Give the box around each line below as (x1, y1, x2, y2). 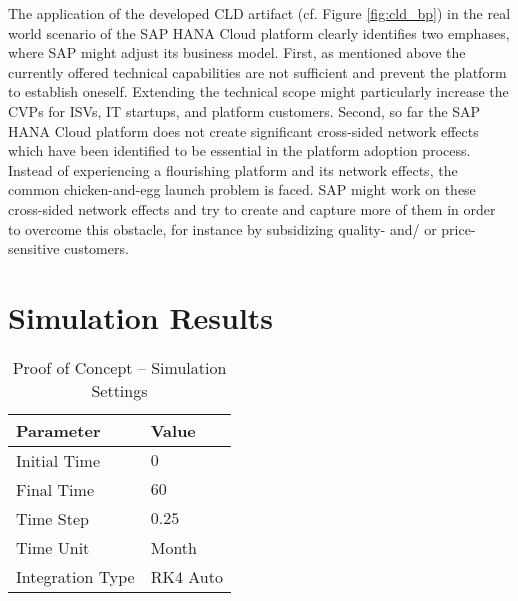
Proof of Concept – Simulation (12, 355, 227, 379)
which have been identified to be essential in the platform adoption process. (8, 140, 471, 161)
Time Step (16, 506, 89, 530)
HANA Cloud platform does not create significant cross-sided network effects (8, 120, 479, 141)
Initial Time (16, 448, 101, 472)
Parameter (16, 418, 101, 442)
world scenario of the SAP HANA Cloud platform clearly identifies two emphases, (8, 22, 510, 43)
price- (441, 218, 476, 239)
